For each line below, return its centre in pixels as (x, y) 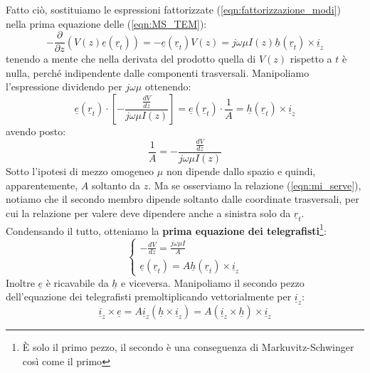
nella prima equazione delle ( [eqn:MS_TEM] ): (106, 23)
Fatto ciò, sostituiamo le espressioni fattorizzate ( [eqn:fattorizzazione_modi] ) (173, 9)
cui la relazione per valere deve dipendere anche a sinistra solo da (148, 212)
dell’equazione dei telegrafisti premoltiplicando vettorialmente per (149, 296)
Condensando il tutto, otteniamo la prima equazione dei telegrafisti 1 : (166, 229)
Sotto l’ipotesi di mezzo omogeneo (80, 171)
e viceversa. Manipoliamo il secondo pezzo (213, 282)
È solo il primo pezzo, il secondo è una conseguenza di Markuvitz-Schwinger (188, 347)
